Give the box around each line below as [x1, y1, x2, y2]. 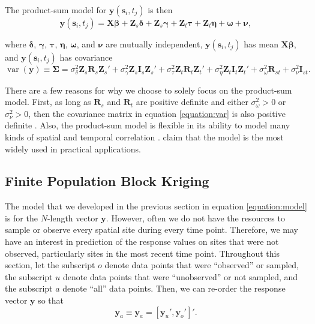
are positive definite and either [136, 95, 248, 108]
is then [148, 4, 173, 16]
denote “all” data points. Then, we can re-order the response [62, 282, 286, 295]
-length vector [47, 211, 98, 224]
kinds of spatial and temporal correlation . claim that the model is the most [5, 130, 284, 143]
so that [38, 294, 64, 307]
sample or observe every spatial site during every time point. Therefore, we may [5, 223, 298, 236]
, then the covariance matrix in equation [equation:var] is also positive [28, 107, 286, 119]
